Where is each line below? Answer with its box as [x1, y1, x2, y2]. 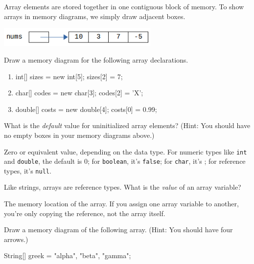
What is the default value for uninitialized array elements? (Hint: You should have [4, 120, 251, 131]
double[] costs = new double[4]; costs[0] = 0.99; [15, 104, 157, 114]
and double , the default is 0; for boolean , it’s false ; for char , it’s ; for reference [4, 156, 246, 166]
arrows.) [4, 234, 28, 244]
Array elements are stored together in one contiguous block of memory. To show [4, 1, 244, 11]
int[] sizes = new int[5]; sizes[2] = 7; [15, 71, 123, 81]
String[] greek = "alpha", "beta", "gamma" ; [4, 250, 131, 261]
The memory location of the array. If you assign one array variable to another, [4, 198, 239, 209]
